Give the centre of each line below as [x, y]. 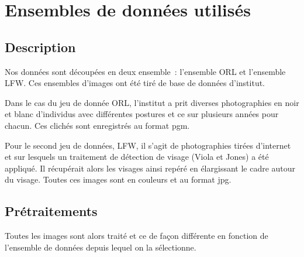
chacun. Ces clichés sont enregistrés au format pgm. [97, 125]
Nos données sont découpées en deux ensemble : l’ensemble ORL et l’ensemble [145, 71]
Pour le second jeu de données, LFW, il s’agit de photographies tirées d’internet [148, 145]
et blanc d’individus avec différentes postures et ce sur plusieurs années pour [142, 114]
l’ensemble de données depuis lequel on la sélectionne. [101, 247]
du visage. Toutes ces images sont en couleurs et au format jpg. [118, 179]
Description [40, 47]
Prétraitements [51, 211]
